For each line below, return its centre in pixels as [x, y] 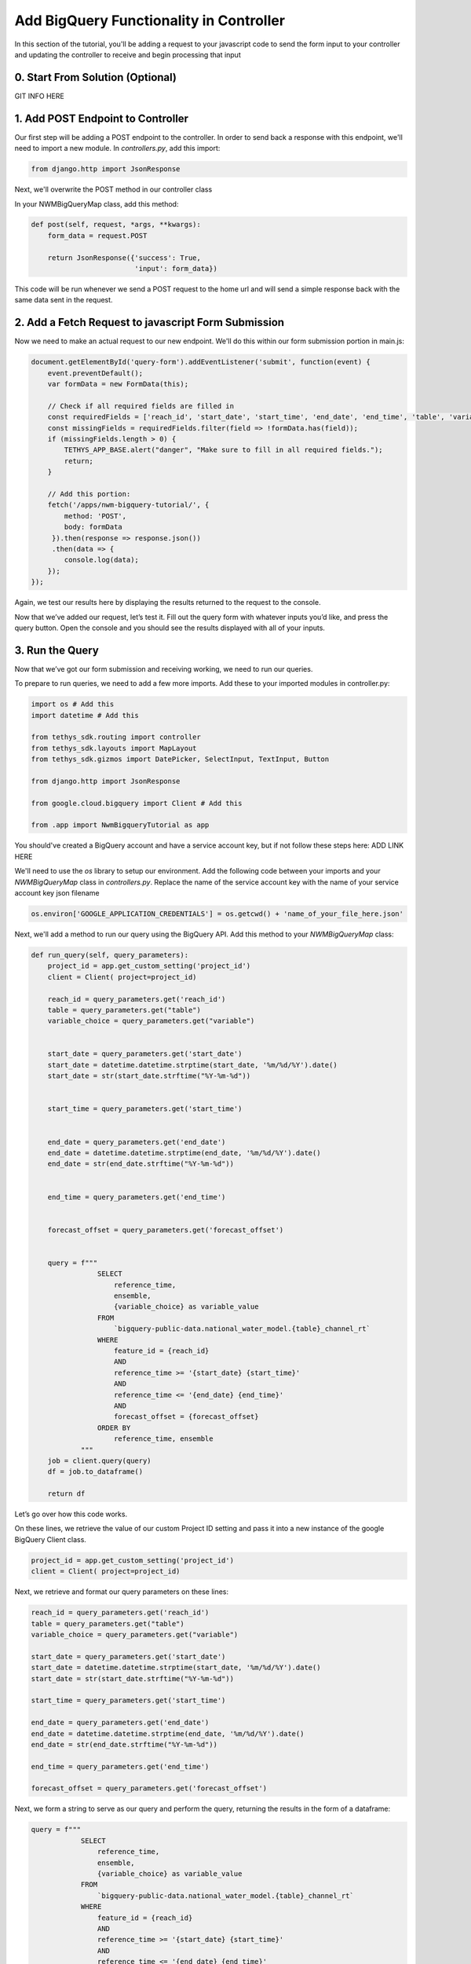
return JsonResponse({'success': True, [124, 258]
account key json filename [57, 893]
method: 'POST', [95, 516]
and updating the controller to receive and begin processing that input [128, 54]
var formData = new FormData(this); [118, 384]
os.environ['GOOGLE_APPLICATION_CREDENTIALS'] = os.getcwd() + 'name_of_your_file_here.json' [217, 914]
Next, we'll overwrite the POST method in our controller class [113, 189]
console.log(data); [101, 560]
